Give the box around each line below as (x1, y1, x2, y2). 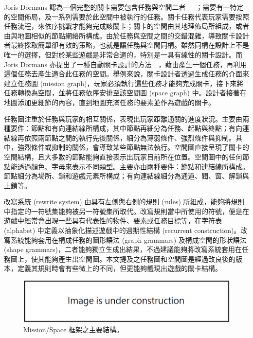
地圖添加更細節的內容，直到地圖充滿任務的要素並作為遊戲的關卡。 (4, 97, 215, 107)
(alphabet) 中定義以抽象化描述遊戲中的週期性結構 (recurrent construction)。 (4, 225, 241, 235)
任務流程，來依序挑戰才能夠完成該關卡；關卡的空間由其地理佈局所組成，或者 (4, 21, 249, 31)
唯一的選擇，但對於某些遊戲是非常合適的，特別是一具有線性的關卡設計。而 (4, 49, 242, 59)
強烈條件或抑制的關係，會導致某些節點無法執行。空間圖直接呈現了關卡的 (17, 142, 249, 152)
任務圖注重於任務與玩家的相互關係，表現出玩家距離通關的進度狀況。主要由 (4, 113, 242, 124)
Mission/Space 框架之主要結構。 (23, 324, 124, 334)
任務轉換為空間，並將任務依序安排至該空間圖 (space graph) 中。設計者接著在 (4, 88, 247, 98)
